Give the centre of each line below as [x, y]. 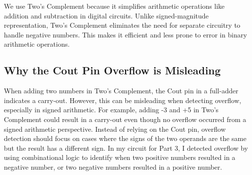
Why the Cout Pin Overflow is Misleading [112, 70]
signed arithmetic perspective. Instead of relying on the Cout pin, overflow [115, 129]
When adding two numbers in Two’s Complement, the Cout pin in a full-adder [121, 91]
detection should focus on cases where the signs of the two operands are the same [125, 138]
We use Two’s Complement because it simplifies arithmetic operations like [114, 6]
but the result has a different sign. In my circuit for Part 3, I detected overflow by [126, 148]
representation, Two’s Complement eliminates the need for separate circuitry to [122, 25]
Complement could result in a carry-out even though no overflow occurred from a [125, 119]
